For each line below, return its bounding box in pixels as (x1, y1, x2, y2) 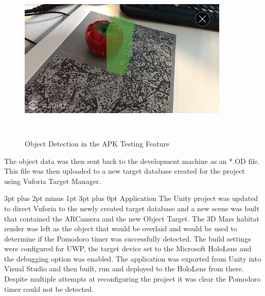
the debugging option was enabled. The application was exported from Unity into (4, 253, 261, 264)
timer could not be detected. (4, 283, 94, 294)
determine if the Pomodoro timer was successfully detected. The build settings (4, 233, 251, 244)
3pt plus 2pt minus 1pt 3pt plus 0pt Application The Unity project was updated (4, 193, 258, 203)
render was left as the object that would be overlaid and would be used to (4, 223, 237, 234)
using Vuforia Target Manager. (4, 175, 101, 186)
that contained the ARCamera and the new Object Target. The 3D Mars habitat (4, 213, 260, 224)
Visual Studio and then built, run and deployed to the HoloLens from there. (4, 263, 244, 274)
